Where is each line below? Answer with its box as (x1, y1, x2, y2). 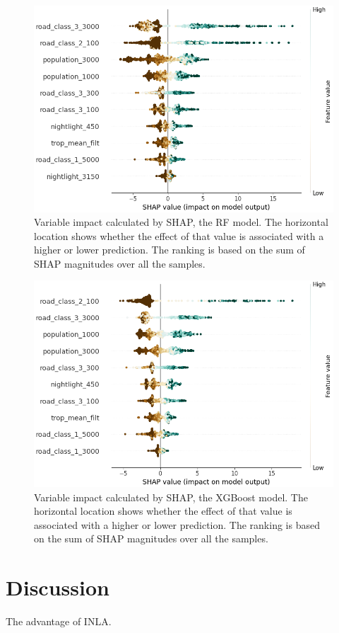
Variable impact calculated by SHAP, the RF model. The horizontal (34, 215, 328, 229)
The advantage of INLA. (6, 614, 112, 629)
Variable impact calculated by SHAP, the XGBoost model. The (34, 489, 308, 504)
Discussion (6, 573, 109, 602)
